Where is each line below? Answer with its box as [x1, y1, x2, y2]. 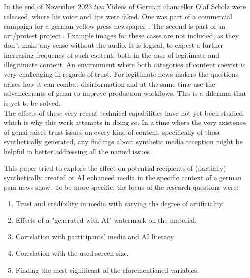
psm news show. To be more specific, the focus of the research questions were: [4, 182, 239, 192]
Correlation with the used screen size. [15, 248, 129, 258]
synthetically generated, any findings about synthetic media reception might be [4, 136, 243, 147]
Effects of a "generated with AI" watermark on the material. [15, 215, 197, 225]
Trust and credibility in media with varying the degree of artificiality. [15, 198, 224, 209]
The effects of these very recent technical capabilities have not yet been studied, [4, 107, 245, 118]
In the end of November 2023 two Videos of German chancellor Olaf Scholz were [4, 1, 246, 11]
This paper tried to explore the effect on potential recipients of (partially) [4, 162, 226, 173]
